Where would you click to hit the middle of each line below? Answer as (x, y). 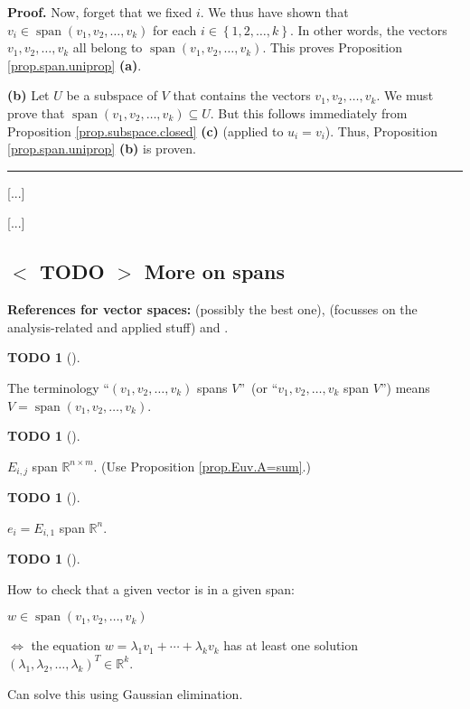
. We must (405, 95)
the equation (66, 645)
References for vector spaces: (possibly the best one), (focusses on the (212, 309)
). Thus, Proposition (381, 131)
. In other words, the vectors (368, 29)
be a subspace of (112, 95)
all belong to (108, 47)
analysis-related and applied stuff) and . (118, 327)
